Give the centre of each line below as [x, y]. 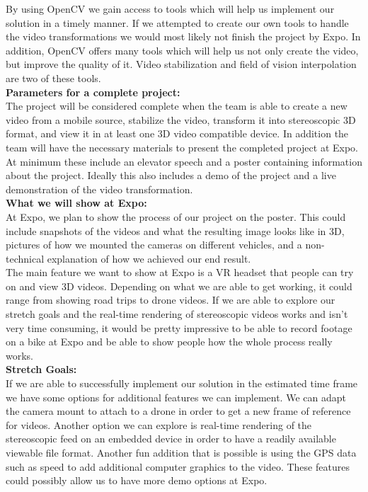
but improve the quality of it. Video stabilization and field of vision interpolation [181, 64]
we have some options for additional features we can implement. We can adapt [176, 397]
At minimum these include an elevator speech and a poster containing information [184, 161]
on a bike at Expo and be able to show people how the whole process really [169, 342]
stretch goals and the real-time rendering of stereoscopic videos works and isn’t [177, 314]
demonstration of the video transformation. [99, 189]
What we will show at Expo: [76, 203]
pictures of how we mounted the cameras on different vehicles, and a [154, 245]
